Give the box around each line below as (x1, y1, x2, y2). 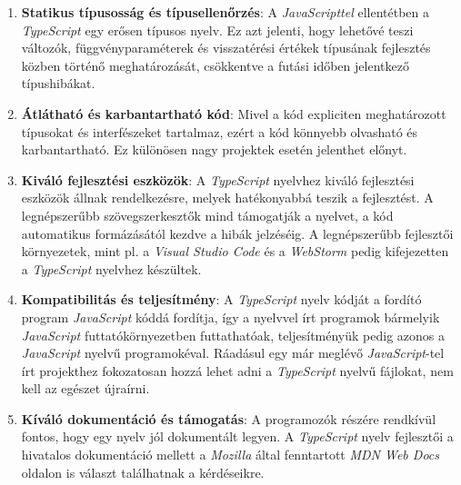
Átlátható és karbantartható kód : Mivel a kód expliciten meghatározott (21, 104, 446, 123)
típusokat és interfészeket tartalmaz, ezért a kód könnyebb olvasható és (21, 122, 418, 141)
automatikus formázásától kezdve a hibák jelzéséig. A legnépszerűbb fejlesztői (21, 223, 454, 242)
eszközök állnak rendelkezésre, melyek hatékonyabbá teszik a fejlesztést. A (21, 188, 434, 207)
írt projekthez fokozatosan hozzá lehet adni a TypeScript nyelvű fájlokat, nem (21, 361, 454, 380)
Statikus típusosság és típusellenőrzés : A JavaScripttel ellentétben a (21, 3, 429, 21)
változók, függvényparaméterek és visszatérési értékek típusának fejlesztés (21, 38, 431, 57)
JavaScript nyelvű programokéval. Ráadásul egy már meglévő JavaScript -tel (21, 343, 445, 362)
